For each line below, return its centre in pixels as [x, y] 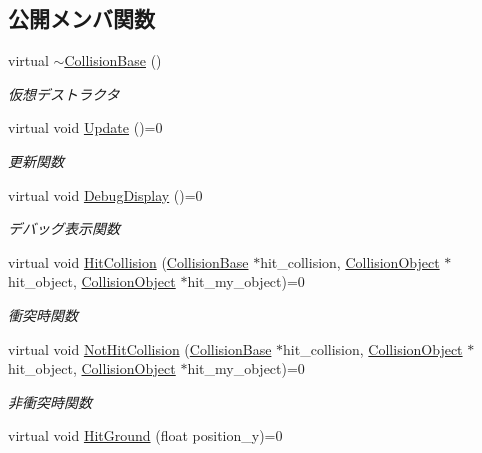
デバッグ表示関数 [64, 228]
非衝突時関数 [50, 401]
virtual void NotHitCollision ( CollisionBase [140, 348]
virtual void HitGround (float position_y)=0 [145, 435]
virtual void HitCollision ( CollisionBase [128, 261]
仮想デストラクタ [64, 93]
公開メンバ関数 [81, 18]
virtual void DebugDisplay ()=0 [105, 194]
